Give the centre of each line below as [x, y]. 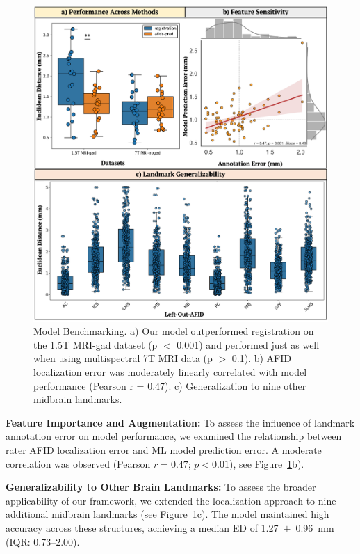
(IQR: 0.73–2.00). [43, 541]
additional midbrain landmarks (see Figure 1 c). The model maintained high [167, 514]
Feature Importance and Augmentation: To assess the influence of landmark [180, 422]
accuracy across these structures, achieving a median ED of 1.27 [142, 527]
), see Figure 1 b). [267, 463]
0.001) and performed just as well [248, 344]
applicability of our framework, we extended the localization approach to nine [171, 500]
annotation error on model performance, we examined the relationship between [174, 436]
